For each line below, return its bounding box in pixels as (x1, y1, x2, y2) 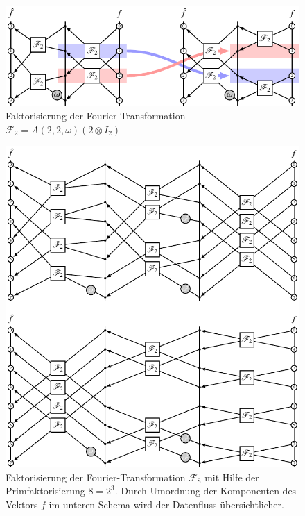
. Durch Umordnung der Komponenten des (114, 483, 297, 498)
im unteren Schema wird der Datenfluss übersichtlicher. (49, 497, 284, 511)
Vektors (6, 497, 38, 511)
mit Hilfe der (204, 469, 259, 484)
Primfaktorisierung (6, 483, 85, 498)
